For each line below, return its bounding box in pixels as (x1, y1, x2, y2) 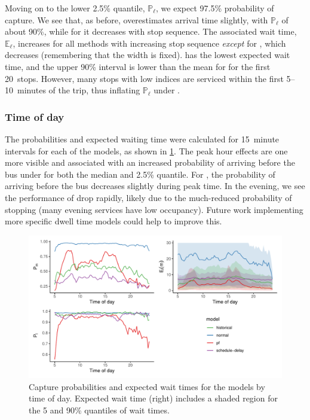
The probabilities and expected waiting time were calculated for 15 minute (5, 132, 280, 145)
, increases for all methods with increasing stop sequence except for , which (13, 36, 286, 49)
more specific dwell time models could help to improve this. (5, 215, 222, 227)
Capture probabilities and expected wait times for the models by (29, 380, 265, 392)
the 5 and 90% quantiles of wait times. (29, 404, 170, 416)
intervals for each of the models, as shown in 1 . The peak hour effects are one (5, 144, 288, 157)
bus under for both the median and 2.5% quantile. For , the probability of (5, 168, 275, 180)
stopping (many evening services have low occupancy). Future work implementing (5, 203, 303, 215)
